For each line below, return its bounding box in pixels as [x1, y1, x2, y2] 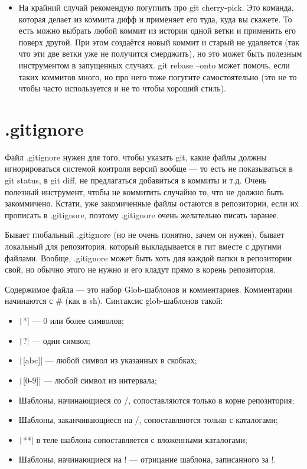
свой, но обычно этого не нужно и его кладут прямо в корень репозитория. [5, 263, 276, 276]
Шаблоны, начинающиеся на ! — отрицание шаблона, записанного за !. [18, 453, 276, 465]
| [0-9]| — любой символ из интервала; [18, 373, 157, 386]
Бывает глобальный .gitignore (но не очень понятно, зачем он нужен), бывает [5, 228, 285, 241]
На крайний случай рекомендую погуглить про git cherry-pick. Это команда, [18, 1, 294, 13]
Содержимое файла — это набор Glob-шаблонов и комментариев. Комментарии [5, 283, 292, 295]
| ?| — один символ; [18, 334, 90, 346]
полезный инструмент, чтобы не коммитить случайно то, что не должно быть [5, 185, 284, 198]
